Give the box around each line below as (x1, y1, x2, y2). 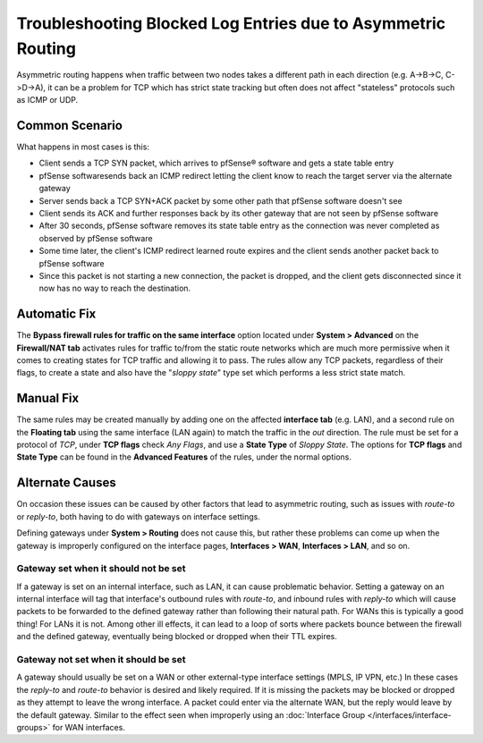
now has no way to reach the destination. (38, 283, 191, 294)
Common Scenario (16, 117, 123, 133)
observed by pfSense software (38, 232, 153, 243)
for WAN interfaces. (52, 722, 125, 732)
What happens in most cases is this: (16, 141, 149, 152)
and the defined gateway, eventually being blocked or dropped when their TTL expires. (16, 631, 337, 642)
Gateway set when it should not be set (16, 562, 187, 575)
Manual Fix (16, 391, 80, 406)
